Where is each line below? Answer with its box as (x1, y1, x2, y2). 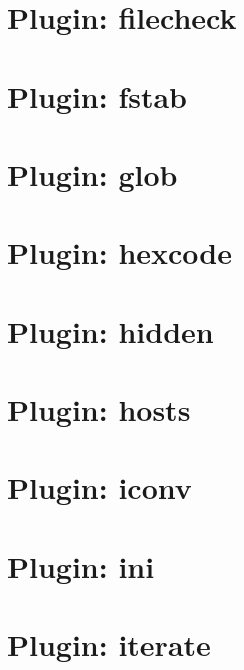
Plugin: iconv (7, 467, 192, 508)
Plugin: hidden (7, 310, 214, 351)
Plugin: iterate (7, 624, 211, 665)
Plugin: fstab (7, 75, 188, 116)
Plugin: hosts (7, 389, 191, 430)
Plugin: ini (7, 545, 155, 586)
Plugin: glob (7, 153, 178, 194)
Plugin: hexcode (7, 232, 233, 273)
